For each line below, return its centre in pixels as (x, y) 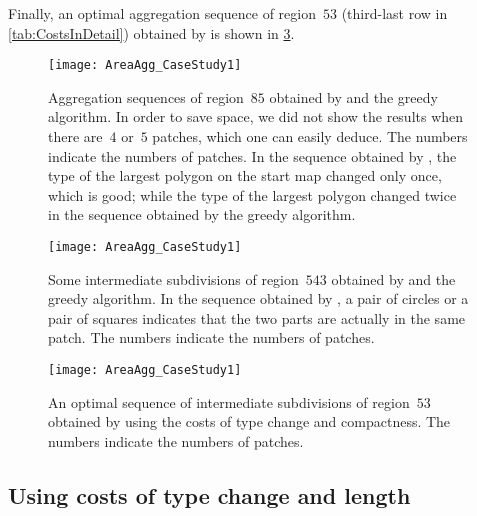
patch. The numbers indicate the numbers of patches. (211, 337)
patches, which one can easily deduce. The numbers (310, 136)
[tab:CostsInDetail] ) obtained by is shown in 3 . (151, 32)
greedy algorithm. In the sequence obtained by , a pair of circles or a (258, 298)
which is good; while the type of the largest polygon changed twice (252, 194)
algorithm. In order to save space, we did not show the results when (256, 116)
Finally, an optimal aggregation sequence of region (162, 13)
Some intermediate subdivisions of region (173, 278)
